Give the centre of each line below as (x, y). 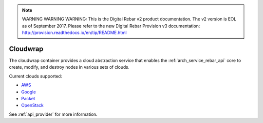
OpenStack (32, 105)
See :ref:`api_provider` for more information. (53, 114)
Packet (28, 99)
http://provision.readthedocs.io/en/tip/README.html (74, 33)
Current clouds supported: (36, 76)
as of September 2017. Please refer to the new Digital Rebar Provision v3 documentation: (111, 26)
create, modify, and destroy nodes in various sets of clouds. (69, 67)
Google (28, 92)
